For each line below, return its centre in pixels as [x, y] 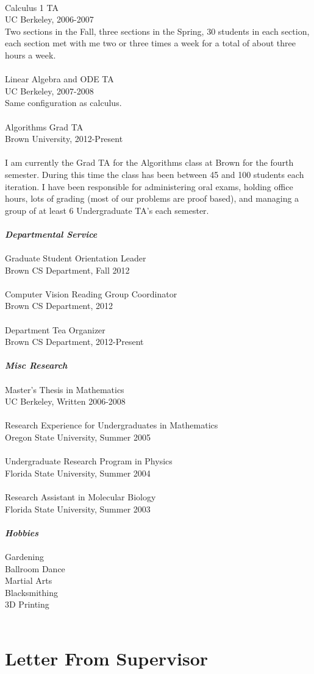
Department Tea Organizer [55, 329]
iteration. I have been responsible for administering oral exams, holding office [149, 186]
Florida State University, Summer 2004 [78, 473]
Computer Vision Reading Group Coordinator [91, 293]
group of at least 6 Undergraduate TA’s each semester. [107, 210]
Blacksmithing [31, 592]
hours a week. [30, 55]
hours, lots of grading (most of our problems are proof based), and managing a [152, 198]
